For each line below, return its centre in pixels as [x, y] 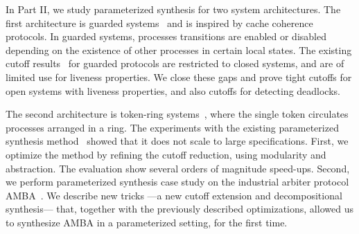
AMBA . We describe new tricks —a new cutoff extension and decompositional [174, 195]
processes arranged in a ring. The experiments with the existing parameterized [172, 127]
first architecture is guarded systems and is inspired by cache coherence [159, 22]
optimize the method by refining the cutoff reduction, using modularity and [166, 154]
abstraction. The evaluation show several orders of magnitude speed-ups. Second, [178, 168]
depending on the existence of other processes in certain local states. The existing [179, 49]
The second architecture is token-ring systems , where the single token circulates [177, 114]
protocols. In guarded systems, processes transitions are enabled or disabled [166, 36]
